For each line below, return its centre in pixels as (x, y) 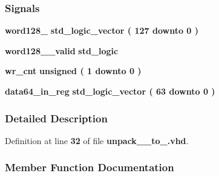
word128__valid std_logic (62, 50)
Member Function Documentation (90, 167)
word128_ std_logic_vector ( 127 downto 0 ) (102, 30)
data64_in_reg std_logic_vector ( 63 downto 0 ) (110, 91)
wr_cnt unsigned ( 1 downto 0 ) (73, 71)
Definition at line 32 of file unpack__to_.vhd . (97, 140)
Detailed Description (56, 118)
